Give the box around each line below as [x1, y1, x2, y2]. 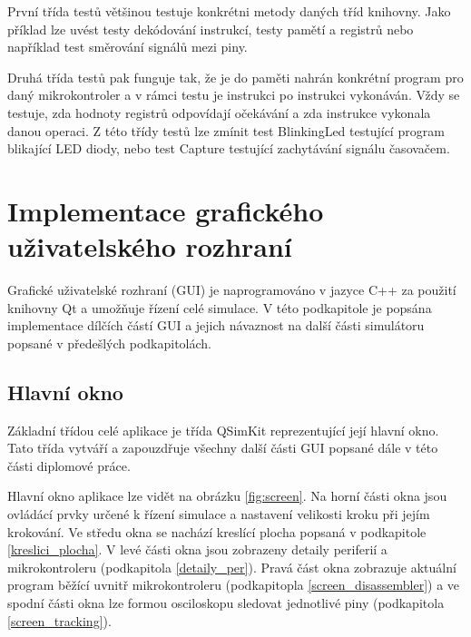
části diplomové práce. [7, 456, 131, 475]
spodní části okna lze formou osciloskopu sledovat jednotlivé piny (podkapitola [7, 593, 445, 612]
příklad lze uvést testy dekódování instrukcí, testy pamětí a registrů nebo [7, 19, 414, 38]
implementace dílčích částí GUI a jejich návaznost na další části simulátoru [7, 316, 425, 335]
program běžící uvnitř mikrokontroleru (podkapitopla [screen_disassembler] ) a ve [7, 575, 460, 594]
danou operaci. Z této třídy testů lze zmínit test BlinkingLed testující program [7, 121, 445, 140]
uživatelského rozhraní [7, 228, 292, 265]
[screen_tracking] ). [7, 611, 112, 630]
